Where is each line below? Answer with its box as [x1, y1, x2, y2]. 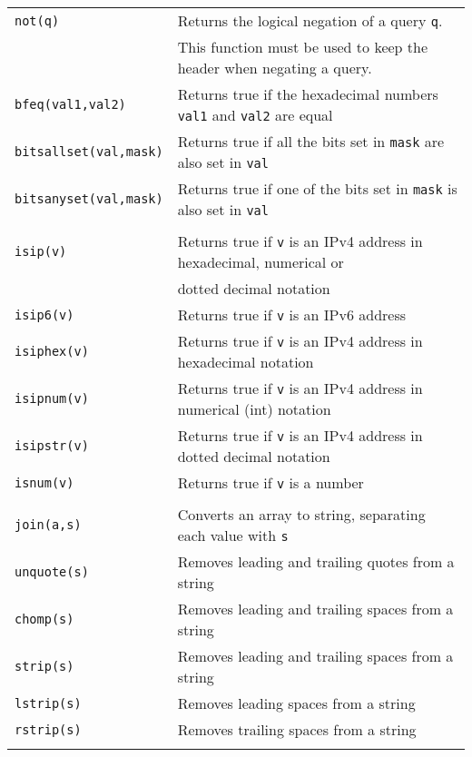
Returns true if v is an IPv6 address [177, 304, 407, 325]
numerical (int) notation [177, 398, 331, 419]
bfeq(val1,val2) [15, 97, 126, 112]
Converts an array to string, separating [177, 504, 426, 525]
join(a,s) [15, 517, 82, 532]
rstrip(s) [15, 722, 82, 737]
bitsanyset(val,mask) [15, 192, 163, 206]
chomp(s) [15, 612, 74, 626]
